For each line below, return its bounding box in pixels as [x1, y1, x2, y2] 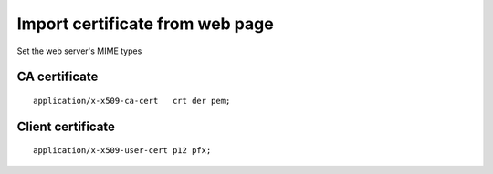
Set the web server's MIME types [16, 46, 142, 56]
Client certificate [16, 118, 116, 134]
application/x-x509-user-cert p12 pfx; [33, 146, 212, 156]
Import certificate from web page [16, 14, 274, 34]
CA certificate [16, 69, 99, 85]
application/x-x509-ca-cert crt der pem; [33, 96, 231, 106]
